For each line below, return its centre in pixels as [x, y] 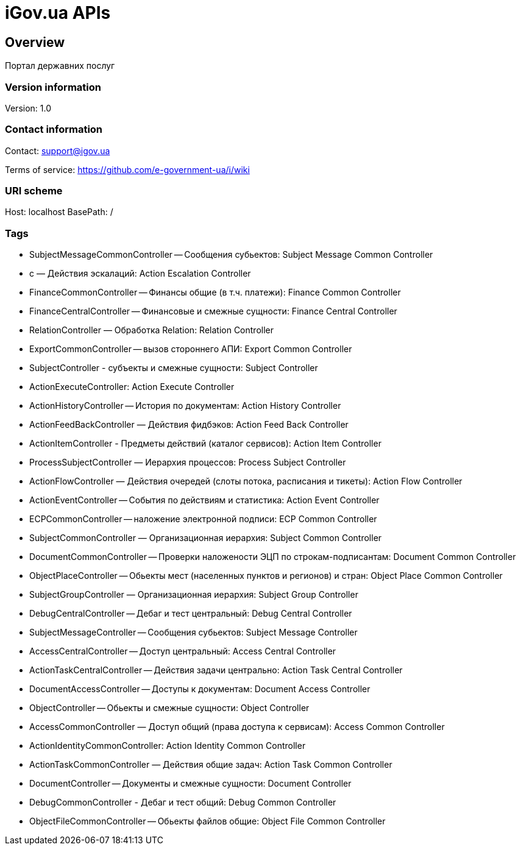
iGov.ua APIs [58, 13]
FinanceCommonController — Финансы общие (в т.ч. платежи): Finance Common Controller [215, 292]
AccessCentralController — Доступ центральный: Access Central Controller [183, 651]
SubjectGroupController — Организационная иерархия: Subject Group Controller [194, 595]
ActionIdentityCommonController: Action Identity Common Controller [168, 746]
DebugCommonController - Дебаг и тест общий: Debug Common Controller [183, 802]
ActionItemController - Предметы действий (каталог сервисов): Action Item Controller [205, 444]
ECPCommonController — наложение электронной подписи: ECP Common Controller [203, 519]
